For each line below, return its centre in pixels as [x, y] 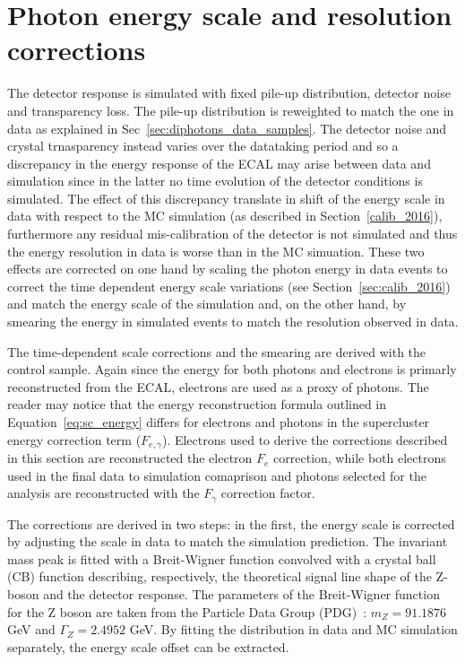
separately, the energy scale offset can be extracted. [148, 646]
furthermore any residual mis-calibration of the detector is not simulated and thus [232, 234]
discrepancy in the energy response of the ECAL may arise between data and [219, 163]
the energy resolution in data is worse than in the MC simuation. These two [216, 251]
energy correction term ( [74, 439]
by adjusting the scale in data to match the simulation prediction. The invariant [228, 541]
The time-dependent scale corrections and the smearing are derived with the [217, 351]
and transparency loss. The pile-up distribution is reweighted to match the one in [231, 110]
